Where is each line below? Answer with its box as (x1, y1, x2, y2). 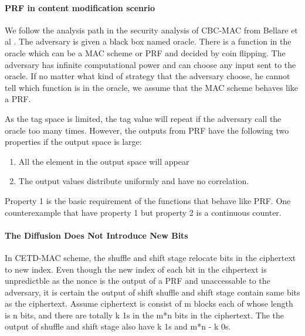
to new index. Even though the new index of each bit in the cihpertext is (5, 263, 267, 275)
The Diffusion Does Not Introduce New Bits (5, 229, 188, 241)
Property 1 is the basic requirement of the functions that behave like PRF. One (5, 194, 291, 206)
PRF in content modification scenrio (5, 1, 155, 13)
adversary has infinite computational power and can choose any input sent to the (5, 58, 296, 70)
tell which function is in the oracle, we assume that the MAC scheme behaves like (5, 81, 299, 93)
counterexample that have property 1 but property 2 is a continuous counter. (5, 206, 282, 218)
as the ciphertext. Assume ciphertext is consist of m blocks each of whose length (5, 297, 293, 310)
